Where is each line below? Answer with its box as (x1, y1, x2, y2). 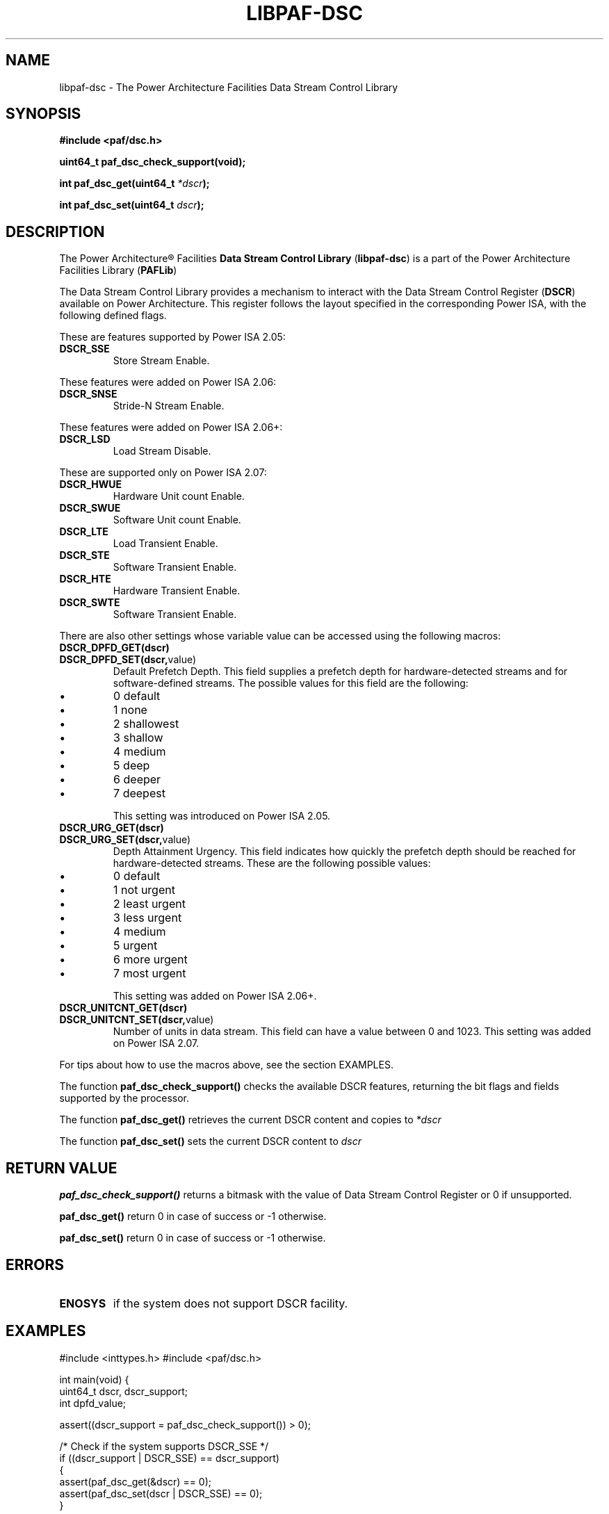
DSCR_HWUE (59, 478, 122, 491)
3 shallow (113, 731, 163, 745)
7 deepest (113, 786, 165, 801)
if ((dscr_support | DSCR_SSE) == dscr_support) (59, 1451, 279, 1464)
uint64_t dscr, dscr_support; (59, 1385, 188, 1397)
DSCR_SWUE (59, 502, 121, 514)
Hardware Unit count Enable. (113, 490, 245, 503)
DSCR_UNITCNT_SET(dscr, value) (59, 1014, 214, 1026)
